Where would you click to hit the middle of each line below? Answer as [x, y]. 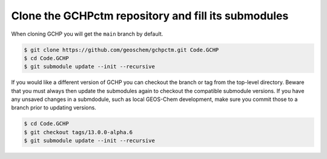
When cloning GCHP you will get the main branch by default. [87, 34]
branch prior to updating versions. [54, 108]
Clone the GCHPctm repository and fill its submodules [150, 16]
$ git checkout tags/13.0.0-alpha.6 [78, 132]
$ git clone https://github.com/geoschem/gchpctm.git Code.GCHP [121, 50]
